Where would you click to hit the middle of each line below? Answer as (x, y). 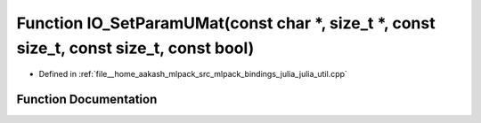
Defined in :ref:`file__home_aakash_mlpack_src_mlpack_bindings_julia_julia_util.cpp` (193, 74)
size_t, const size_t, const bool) (135, 48)
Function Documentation (87, 100)
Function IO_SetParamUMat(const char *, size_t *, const (226, 23)
